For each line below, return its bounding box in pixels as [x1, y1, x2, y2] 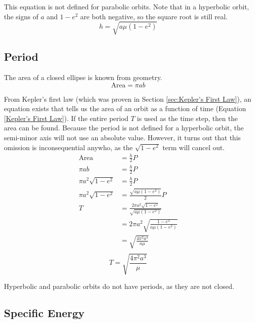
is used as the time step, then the [137, 113, 238, 123]
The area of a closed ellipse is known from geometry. [4, 72, 162, 82]
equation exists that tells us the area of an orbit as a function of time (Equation [4, 103, 246, 114]
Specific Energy [4, 305, 85, 321]
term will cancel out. [162, 142, 225, 152]
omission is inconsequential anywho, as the [4, 142, 133, 152]
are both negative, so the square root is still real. [80, 11, 228, 21]
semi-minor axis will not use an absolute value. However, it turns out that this [4, 132, 241, 142]
